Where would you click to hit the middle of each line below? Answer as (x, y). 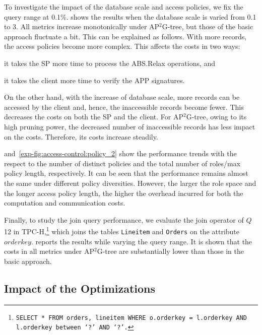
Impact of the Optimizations (80, 288)
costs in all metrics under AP (49, 251)
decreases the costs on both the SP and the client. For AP (94, 117)
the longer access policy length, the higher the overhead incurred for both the (124, 193)
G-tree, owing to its (216, 117)
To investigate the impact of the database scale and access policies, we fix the (124, 7)
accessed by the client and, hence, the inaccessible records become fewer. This (124, 107)
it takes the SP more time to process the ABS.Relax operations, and (110, 63)
